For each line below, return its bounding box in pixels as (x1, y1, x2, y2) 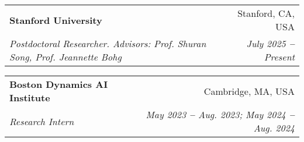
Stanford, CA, (237, 6, 295, 20)
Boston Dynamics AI (9, 77, 108, 91)
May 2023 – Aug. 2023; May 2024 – (146, 108, 295, 121)
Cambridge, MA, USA (203, 84, 295, 98)
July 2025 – (246, 37, 295, 50)
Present (264, 50, 295, 63)
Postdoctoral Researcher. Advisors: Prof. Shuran (9, 37, 206, 50)
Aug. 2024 (253, 121, 295, 134)
